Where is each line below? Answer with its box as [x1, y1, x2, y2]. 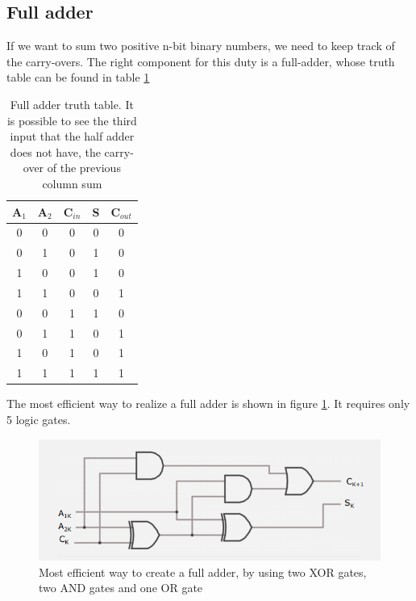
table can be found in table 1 [6, 69, 150, 86]
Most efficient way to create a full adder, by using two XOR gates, [39, 563, 367, 580]
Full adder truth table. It [10, 95, 134, 112]
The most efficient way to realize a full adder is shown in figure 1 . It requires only [6, 395, 410, 412]
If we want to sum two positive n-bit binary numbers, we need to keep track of [6, 37, 395, 54]
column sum [42, 174, 102, 191]
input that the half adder [10, 128, 135, 145]
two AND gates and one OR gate [39, 579, 203, 596]
